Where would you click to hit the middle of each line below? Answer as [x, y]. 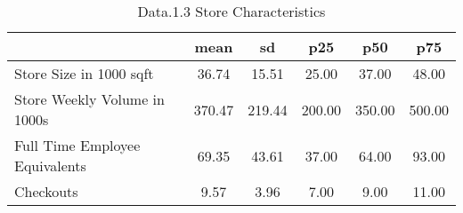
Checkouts [46, 191]
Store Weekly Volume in [89, 99]
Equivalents [50, 166]
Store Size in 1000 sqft [84, 73]
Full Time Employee [77, 145]
